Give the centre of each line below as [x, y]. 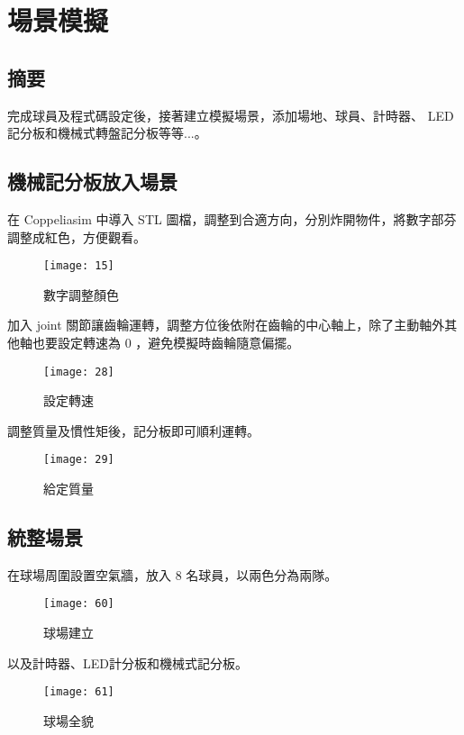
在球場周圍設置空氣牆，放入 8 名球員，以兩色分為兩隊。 [173, 574]
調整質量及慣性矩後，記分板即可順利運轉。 [133, 430]
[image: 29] [79, 460]
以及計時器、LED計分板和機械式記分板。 [127, 662]
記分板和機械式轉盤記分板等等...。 [107, 133]
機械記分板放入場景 [92, 181]
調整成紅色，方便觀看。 [77, 236]
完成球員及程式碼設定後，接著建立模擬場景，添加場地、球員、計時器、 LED [231, 115]
